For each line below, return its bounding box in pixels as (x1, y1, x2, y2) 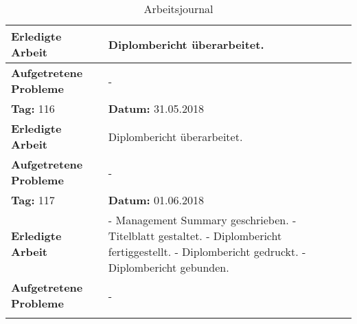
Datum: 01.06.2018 (108, 192, 204, 208)
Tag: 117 (11, 192, 55, 208)
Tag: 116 (11, 100, 55, 116)
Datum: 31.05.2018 (108, 100, 204, 116)
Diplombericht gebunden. (108, 259, 229, 275)
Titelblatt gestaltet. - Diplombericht (108, 228, 282, 244)
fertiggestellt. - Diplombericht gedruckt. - (108, 244, 306, 259)
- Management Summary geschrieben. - (108, 212, 297, 228)
